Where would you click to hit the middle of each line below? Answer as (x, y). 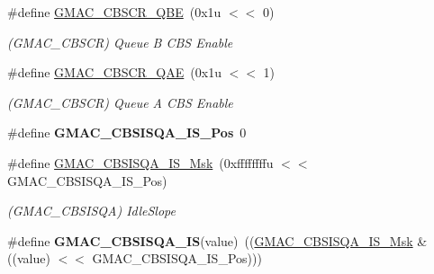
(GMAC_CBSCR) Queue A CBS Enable (120, 102)
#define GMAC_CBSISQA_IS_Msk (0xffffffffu (140, 162)
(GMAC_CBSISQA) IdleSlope (91, 211)
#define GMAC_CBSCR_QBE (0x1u (114, 12)
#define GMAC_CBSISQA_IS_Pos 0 (127, 133)
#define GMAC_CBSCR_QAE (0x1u (114, 72)
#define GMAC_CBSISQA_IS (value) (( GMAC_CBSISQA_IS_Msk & (217, 240)
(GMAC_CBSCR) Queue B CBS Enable (120, 42)
